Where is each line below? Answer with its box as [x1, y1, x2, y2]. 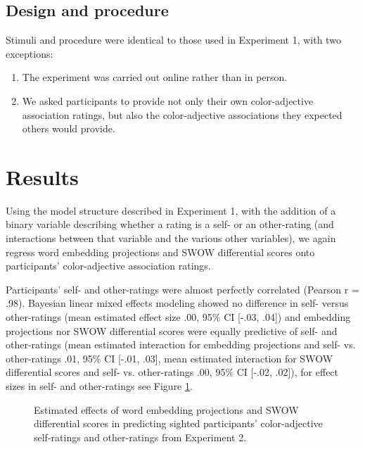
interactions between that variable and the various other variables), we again [6, 231, 336, 246]
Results [6, 162, 79, 191]
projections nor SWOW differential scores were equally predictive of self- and [6, 323, 338, 338]
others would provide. [22, 121, 115, 136]
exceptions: [6, 46, 53, 61]
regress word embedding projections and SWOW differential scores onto [6, 244, 315, 259]
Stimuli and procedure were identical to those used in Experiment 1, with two [6, 32, 341, 47]
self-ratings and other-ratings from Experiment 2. [34, 429, 247, 444]
